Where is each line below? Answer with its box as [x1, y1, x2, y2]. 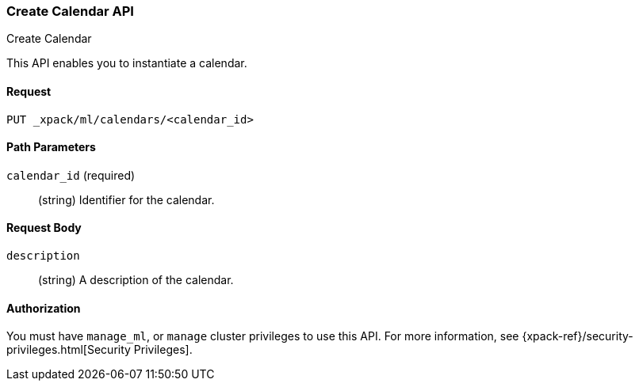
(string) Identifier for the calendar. [38, 192, 215, 207]
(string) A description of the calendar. [38, 273, 234, 287]
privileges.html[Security [6, 343, 131, 357]
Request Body [6, 221, 82, 235]
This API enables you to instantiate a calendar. [6, 56, 247, 70]
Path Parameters [6, 140, 96, 154]
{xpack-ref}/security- [522, 329, 633, 343]
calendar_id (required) [6, 168, 136, 182]
